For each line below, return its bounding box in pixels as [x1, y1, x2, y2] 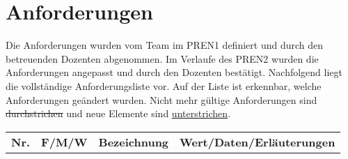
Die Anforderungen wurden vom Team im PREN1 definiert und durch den [6, 38, 324, 52]
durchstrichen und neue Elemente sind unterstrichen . [6, 106, 231, 121]
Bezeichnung [98, 133, 169, 150]
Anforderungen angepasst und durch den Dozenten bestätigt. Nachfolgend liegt [6, 65, 342, 79]
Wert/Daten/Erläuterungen [180, 133, 335, 150]
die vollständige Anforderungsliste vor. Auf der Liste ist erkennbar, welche [6, 78, 322, 93]
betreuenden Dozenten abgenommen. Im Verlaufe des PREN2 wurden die [6, 51, 319, 66]
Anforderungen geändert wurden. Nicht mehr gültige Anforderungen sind [6, 92, 317, 107]
